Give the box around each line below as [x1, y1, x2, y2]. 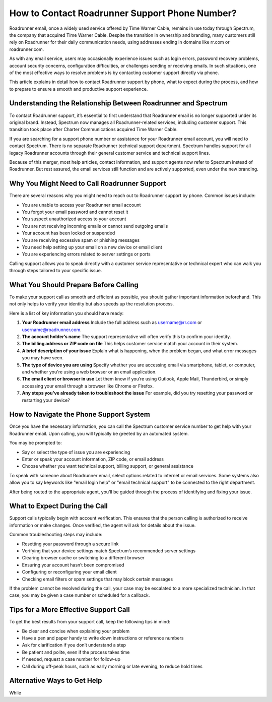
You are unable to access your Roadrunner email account [22, 202, 141, 208]
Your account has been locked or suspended [22, 230, 115, 236]
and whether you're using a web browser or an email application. [22, 368, 157, 375]
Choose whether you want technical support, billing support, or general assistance [22, 463, 194, 469]
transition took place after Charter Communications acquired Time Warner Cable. [9, 126, 178, 133]
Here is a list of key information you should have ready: [9, 310, 124, 316]
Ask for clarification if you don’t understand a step [22, 642, 126, 648]
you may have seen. [22, 355, 64, 361]
